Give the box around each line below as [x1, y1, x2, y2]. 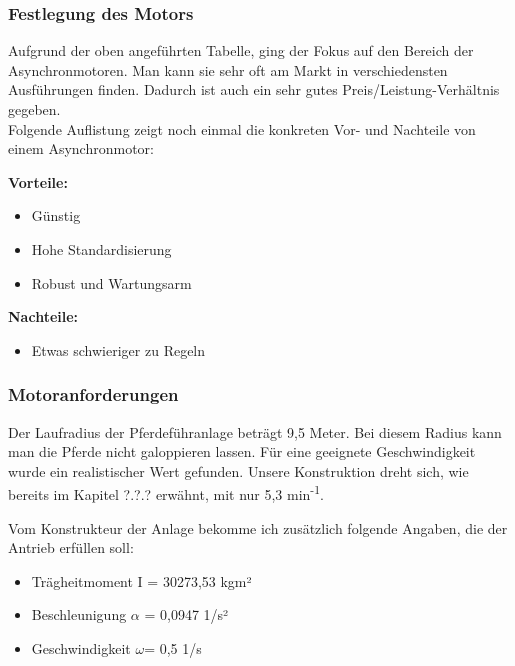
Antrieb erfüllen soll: [8, 537, 134, 558]
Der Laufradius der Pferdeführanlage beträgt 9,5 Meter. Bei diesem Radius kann [8, 421, 502, 442]
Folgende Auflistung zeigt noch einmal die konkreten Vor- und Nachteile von [8, 118, 476, 139]
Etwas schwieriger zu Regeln [31, 339, 206, 360]
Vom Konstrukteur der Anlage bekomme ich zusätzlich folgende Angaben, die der [8, 517, 508, 538]
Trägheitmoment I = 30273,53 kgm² [31, 570, 252, 591]
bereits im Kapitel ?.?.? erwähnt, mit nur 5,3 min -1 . [8, 481, 324, 504]
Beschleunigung [31, 604, 127, 625]
